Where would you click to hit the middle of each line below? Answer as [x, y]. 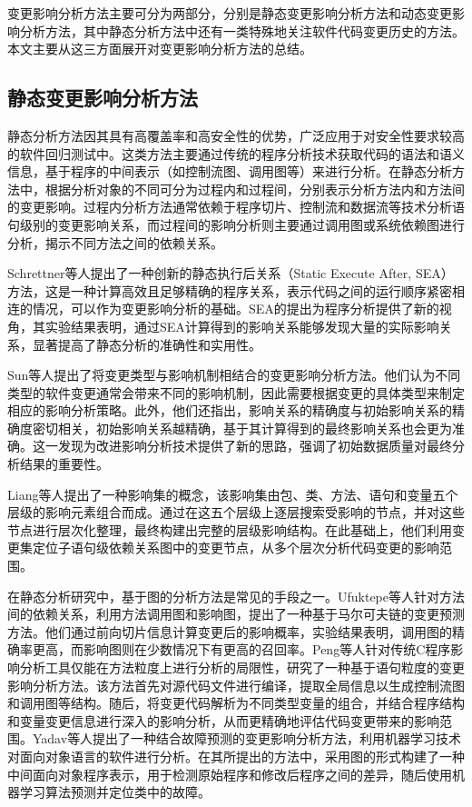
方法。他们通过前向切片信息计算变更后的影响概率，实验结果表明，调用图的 [230, 631]
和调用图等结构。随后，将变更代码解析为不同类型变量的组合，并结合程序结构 [236, 703]
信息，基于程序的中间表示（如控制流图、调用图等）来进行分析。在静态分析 [230, 171]
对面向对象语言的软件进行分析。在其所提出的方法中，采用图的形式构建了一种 [236, 756]
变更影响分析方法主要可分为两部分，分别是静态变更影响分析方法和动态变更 [230, 13]
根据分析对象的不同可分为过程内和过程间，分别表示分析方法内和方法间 [255, 189]
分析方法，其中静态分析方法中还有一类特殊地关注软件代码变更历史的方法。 [242, 30]
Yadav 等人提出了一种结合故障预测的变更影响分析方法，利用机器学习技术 [247, 738]
